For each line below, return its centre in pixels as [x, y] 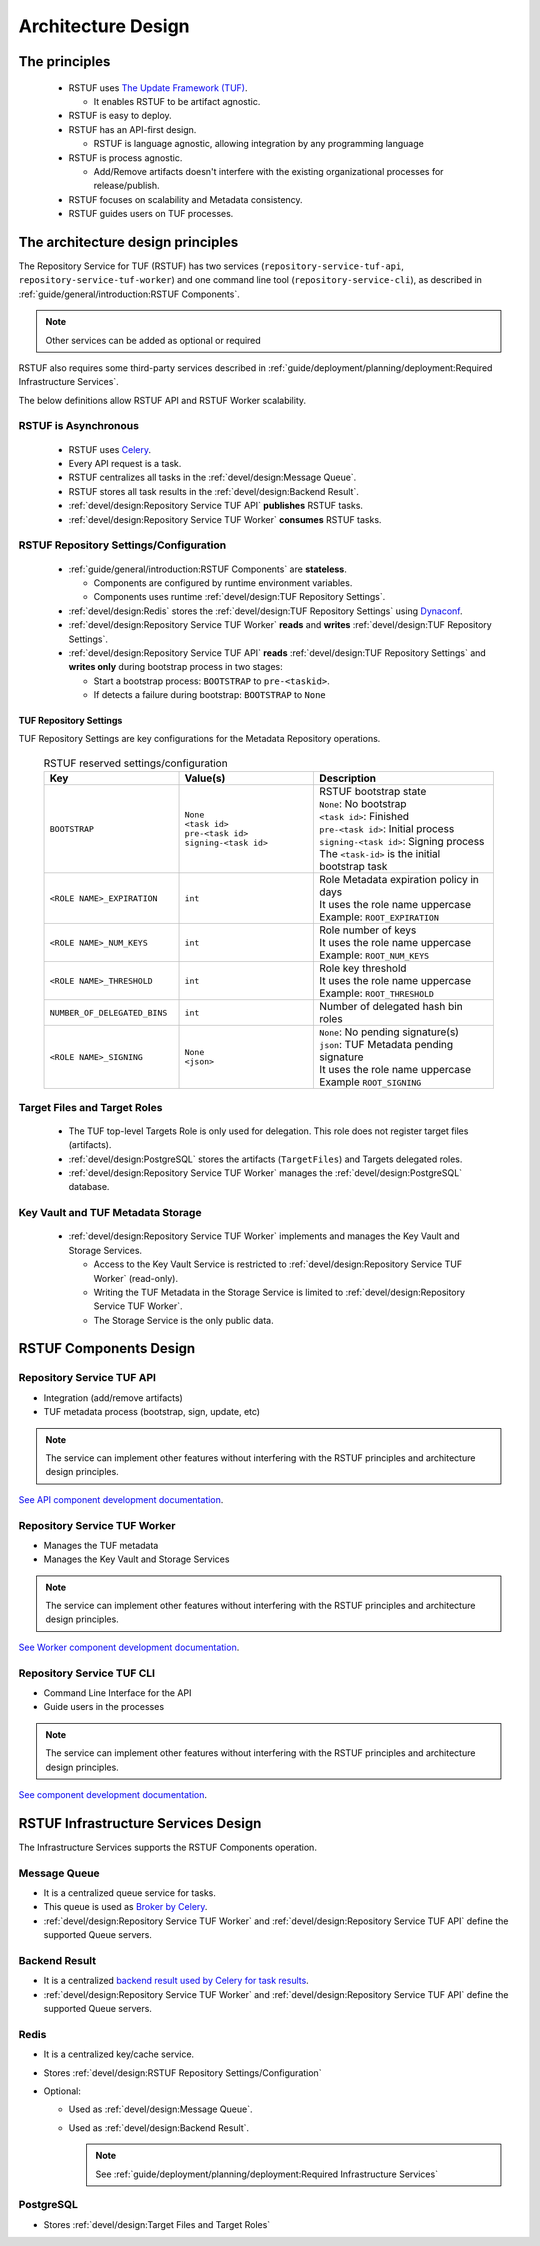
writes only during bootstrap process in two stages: [176, 667]
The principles [64, 61]
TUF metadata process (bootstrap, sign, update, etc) [151, 1412]
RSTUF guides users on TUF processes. [151, 214]
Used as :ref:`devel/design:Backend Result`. [159, 2127]
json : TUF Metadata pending [386, 1045]
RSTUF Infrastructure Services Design [140, 1823]
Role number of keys [368, 930]
